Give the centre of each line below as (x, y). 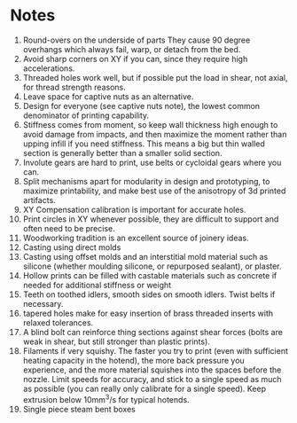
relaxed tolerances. (58, 322)
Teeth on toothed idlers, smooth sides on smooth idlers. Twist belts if (149, 294)
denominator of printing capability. (86, 115)
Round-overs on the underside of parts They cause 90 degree (137, 40)
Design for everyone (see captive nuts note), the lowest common (141, 106)
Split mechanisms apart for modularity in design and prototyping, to (146, 181)
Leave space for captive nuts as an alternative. (108, 96)
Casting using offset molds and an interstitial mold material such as (145, 256)
